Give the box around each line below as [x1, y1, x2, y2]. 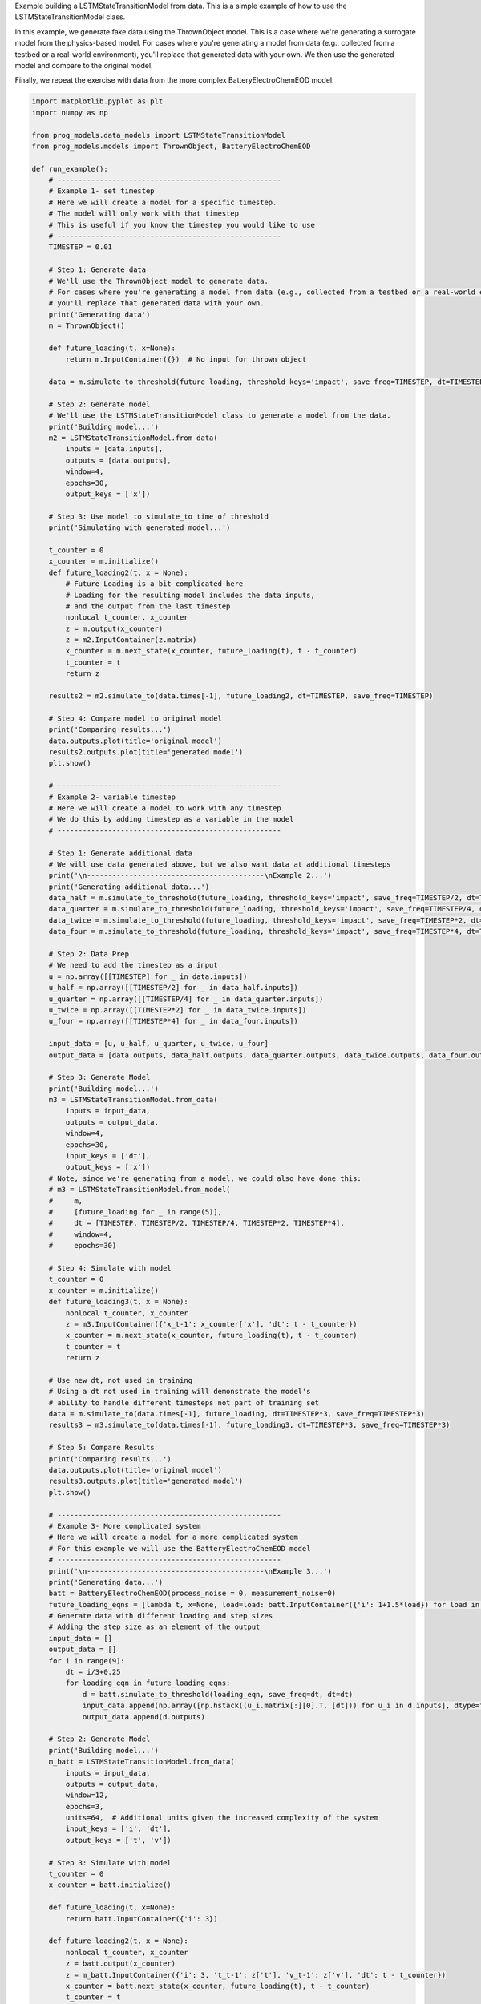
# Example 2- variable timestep [48, 792, 176, 802]
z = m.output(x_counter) [65, 624, 164, 633]
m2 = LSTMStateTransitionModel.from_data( [48, 434, 218, 442]
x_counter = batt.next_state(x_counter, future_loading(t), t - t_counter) [65, 1981, 370, 1990]
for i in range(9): [48, 1656, 126, 1665]
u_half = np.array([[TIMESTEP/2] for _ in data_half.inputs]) [48, 983, 298, 992]
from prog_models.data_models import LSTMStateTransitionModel [31, 131, 286, 139]
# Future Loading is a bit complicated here [65, 580, 244, 588]
